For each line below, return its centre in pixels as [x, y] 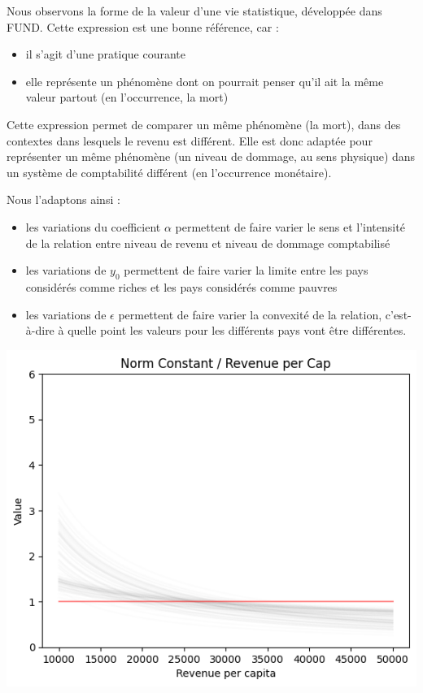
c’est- [398, 314]
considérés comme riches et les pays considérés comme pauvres [181, 286]
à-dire [40, 330]
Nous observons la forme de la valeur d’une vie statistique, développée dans [194, 11]
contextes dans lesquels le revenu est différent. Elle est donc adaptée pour [190, 140]
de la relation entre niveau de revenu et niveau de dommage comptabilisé [208, 243]
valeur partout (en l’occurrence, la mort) [127, 97]
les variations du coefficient [93, 226]
